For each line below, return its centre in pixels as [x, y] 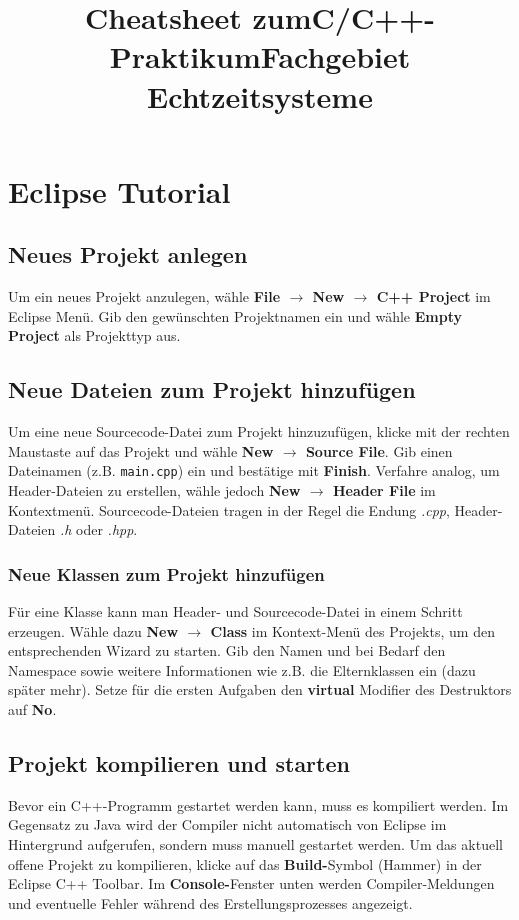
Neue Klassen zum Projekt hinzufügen [166, 573]
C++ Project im [433, 296]
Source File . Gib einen [379, 450]
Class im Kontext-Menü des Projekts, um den [352, 630]
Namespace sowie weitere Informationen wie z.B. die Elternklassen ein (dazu [242, 669]
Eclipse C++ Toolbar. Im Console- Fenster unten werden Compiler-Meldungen [251, 883]
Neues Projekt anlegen [128, 254]
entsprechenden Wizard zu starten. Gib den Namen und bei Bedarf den [227, 650]
